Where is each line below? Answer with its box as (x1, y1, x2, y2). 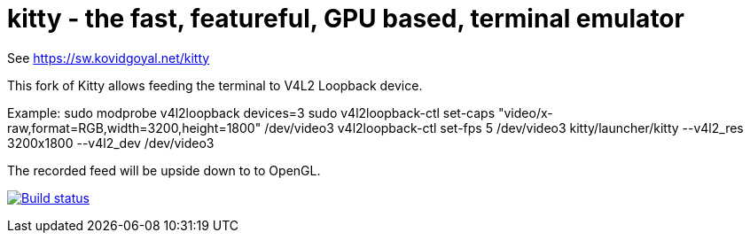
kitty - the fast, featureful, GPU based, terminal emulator (7, 4, 684, 34)
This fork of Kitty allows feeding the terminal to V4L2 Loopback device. (7, 77, 423, 93)
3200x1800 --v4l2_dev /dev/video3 (7, 135, 215, 151)
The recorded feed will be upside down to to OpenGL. (7, 162, 321, 178)
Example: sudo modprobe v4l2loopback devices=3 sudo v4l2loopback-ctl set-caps (7, 105, 496, 120)
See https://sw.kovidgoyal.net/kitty (7, 50, 210, 66)
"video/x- (497, 105, 553, 120)
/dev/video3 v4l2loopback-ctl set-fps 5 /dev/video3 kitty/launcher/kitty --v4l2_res (264, 120, 744, 135)
